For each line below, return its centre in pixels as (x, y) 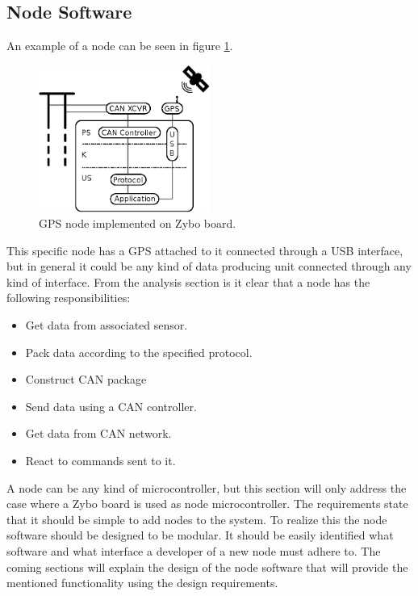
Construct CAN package (86, 379)
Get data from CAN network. (98, 433)
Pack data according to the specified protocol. (139, 352)
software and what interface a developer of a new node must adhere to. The (194, 551)
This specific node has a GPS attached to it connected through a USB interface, (205, 250)
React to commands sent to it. (100, 461)
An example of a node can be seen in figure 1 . (120, 46)
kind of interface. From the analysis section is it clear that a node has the (188, 281)
